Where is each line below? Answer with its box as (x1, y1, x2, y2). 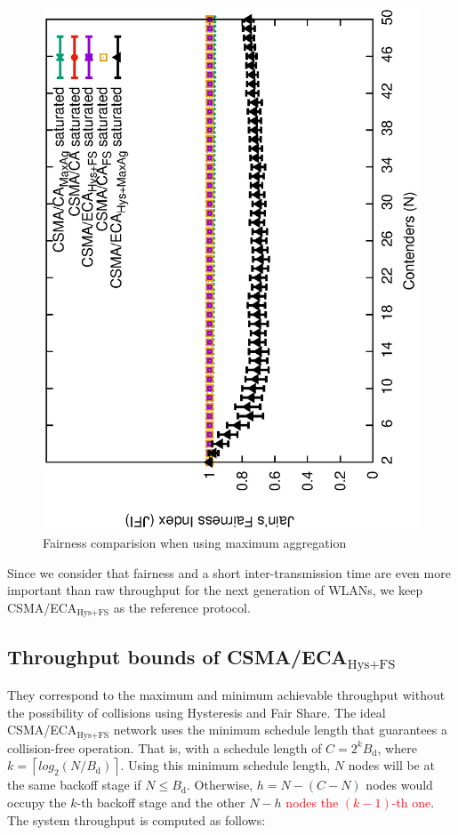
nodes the (285, 792, 339, 811)
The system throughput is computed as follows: (7, 810, 266, 829)
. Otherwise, (187, 775, 253, 794)
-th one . (391, 792, 435, 811)
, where (377, 738, 417, 757)
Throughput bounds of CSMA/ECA (7, 642, 348, 670)
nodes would (366, 775, 433, 794)
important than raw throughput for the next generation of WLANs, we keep (7, 581, 423, 599)
